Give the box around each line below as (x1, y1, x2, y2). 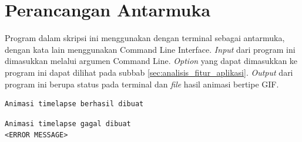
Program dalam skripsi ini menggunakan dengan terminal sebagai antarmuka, (5, 32, 285, 44)
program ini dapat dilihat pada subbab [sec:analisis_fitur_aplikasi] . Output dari (5, 66, 293, 78)
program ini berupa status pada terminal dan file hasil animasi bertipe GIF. (5, 77, 279, 90)
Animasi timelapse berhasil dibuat (5, 100, 144, 109)
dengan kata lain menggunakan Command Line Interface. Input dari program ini (5, 43, 296, 55)
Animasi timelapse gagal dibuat (5, 119, 131, 128)
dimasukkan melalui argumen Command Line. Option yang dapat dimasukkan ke (5, 55, 298, 67)
